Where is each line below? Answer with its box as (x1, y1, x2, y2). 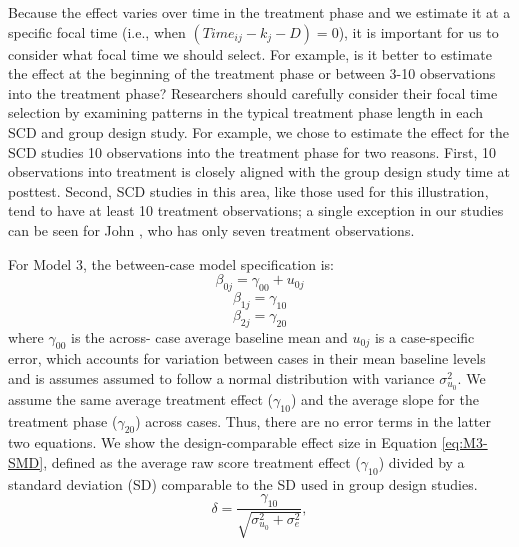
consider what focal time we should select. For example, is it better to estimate (8, 43, 493, 64)
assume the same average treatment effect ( (8, 388, 274, 409)
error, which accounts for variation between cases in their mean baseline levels (8, 348, 486, 369)
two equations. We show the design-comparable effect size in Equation (8, 432, 438, 453)
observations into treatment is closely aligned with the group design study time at (8, 161, 510, 182)
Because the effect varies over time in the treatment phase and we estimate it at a (8, 2, 511, 22)
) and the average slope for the (290, 388, 479, 409)
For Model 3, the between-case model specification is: (8, 253, 334, 274)
